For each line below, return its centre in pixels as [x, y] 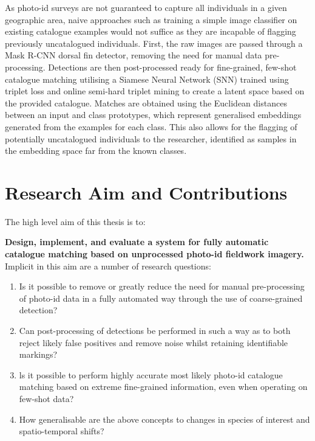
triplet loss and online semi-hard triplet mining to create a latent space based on [155, 91]
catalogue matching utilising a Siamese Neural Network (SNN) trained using [147, 79]
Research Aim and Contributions [146, 192]
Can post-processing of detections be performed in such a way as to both [155, 330]
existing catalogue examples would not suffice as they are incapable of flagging [151, 31]
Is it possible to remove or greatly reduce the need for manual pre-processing [162, 286]
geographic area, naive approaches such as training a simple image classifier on [151, 19]
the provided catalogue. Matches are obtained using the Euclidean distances [146, 102]
